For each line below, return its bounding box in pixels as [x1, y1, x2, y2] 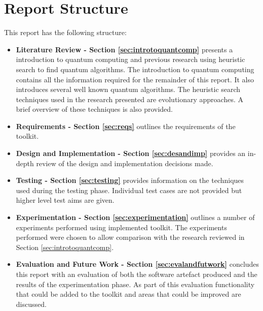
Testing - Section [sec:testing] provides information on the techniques [16, 175, 244, 185]
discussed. [16, 298, 47, 309]
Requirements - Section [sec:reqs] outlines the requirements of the [16, 120, 236, 131]
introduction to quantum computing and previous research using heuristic [16, 54, 245, 65]
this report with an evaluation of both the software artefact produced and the [16, 269, 257, 279]
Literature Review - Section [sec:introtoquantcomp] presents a [16, 44, 233, 54]
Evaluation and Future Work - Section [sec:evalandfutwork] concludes [16, 259, 259, 269]
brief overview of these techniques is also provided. [16, 104, 173, 114]
